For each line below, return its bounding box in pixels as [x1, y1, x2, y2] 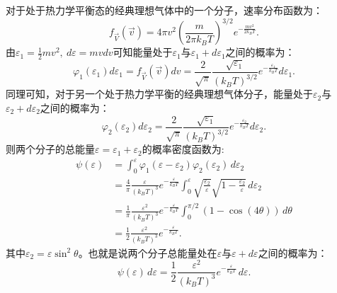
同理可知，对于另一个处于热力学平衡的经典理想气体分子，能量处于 [6, 86, 313, 101]
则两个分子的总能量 [6, 142, 95, 156]
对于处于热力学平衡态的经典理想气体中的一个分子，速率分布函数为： [6, 3, 323, 18]
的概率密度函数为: [142, 142, 224, 156]
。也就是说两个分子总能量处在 [78, 245, 217, 260]
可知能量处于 [113, 45, 173, 59]
